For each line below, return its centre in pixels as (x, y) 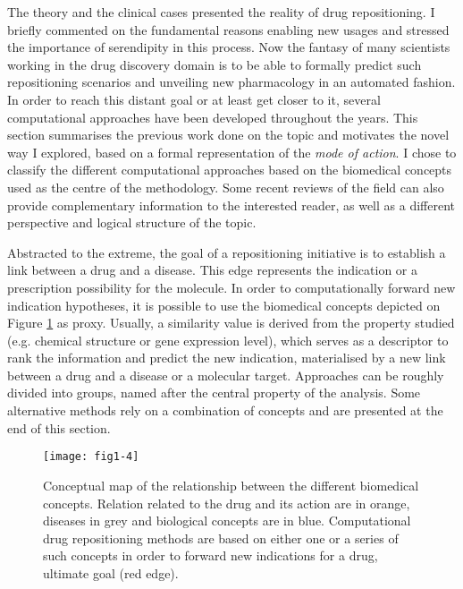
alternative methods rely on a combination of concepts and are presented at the (225, 410)
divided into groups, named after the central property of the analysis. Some (214, 393)
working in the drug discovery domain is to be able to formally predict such (215, 64)
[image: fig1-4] (91, 457)
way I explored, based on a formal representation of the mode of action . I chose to (232, 152)
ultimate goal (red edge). (111, 572)
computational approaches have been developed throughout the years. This (213, 117)
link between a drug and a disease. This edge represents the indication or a (213, 270)
